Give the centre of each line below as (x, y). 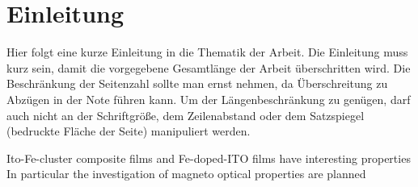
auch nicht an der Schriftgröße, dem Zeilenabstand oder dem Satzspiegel (186, 115)
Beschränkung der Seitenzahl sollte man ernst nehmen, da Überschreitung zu (197, 83)
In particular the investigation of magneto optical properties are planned (186, 174)
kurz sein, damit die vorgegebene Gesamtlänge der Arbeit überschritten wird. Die (209, 67)
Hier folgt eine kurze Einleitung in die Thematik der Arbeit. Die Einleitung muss (207, 52)
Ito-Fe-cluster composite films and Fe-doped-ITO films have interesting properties (209, 158)
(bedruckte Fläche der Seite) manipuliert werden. (129, 131)
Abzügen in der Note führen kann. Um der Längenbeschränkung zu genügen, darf (209, 99)
